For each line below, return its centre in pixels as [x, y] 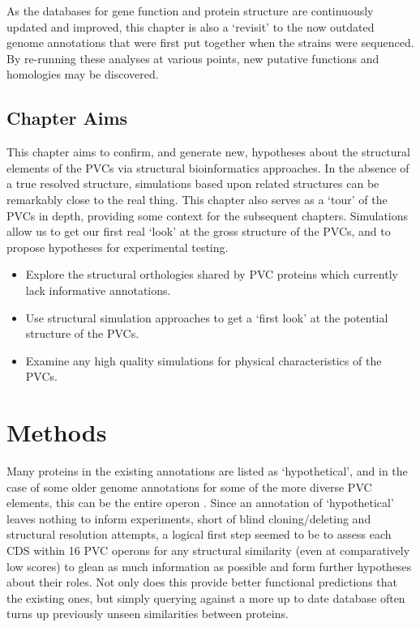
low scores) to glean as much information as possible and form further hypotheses [209, 566]
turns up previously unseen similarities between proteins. [148, 614]
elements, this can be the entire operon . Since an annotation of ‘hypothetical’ [200, 503]
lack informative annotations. [98, 290]
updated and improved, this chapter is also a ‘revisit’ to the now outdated [191, 26]
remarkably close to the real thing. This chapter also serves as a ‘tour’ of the [197, 199]
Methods [57, 432]
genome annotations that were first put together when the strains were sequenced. [210, 43]
